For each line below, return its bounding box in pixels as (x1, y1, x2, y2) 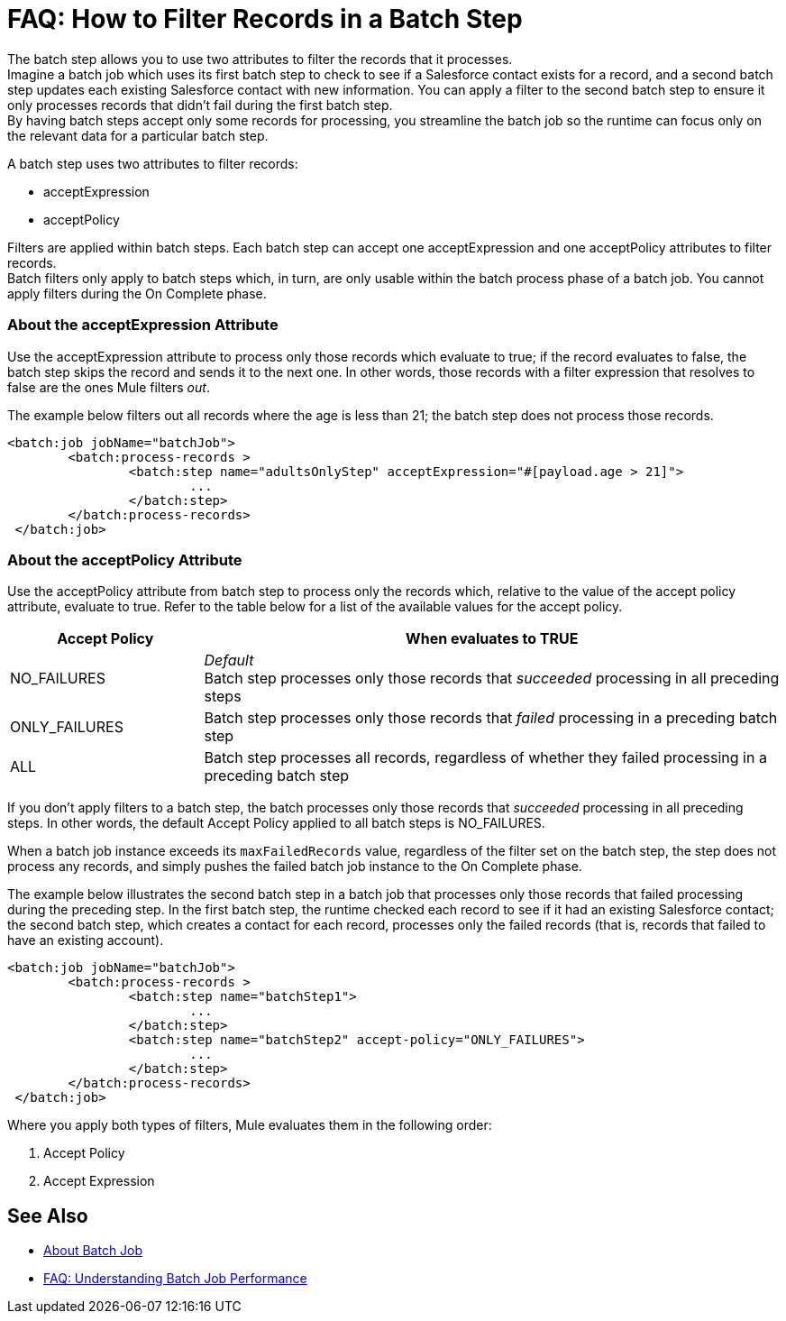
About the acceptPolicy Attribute (7, 550, 242, 569)
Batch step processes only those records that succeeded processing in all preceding (204, 669, 780, 688)
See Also (7, 1204, 88, 1227)
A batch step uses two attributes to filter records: (7, 155, 298, 171)
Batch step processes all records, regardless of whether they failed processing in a (204, 748, 767, 767)
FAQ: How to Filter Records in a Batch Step (7, 4, 523, 34)
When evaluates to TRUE (406, 629, 579, 648)
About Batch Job (43, 1243, 143, 1259)
